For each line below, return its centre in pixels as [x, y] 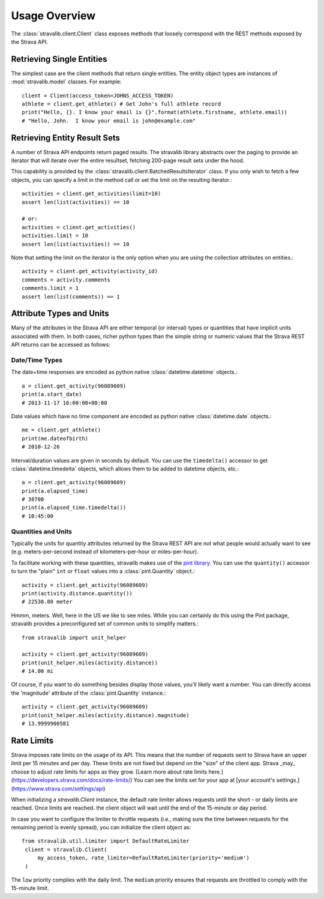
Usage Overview [53, 16]
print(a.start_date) [52, 394]
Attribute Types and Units [60, 314]
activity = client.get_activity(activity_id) [90, 271]
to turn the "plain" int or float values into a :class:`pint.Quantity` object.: [103, 571]
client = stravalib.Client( [66, 849]
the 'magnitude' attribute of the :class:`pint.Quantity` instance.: [88, 693]
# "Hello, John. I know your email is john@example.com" [109, 121]
